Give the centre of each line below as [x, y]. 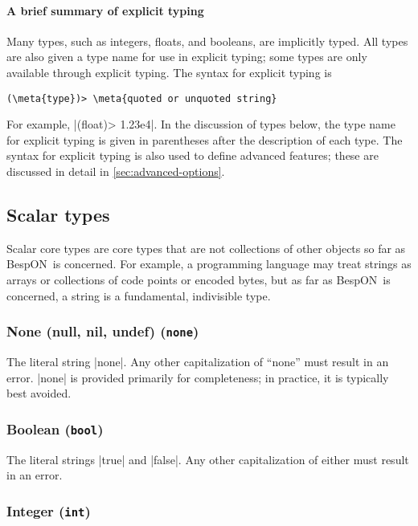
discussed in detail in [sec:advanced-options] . [116, 171]
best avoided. [39, 393]
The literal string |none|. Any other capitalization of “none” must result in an [198, 361]
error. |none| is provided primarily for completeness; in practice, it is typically [198, 377]
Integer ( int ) [49, 510]
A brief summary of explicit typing [105, 10]
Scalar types [58, 214]
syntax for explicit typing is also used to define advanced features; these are [193, 155]
